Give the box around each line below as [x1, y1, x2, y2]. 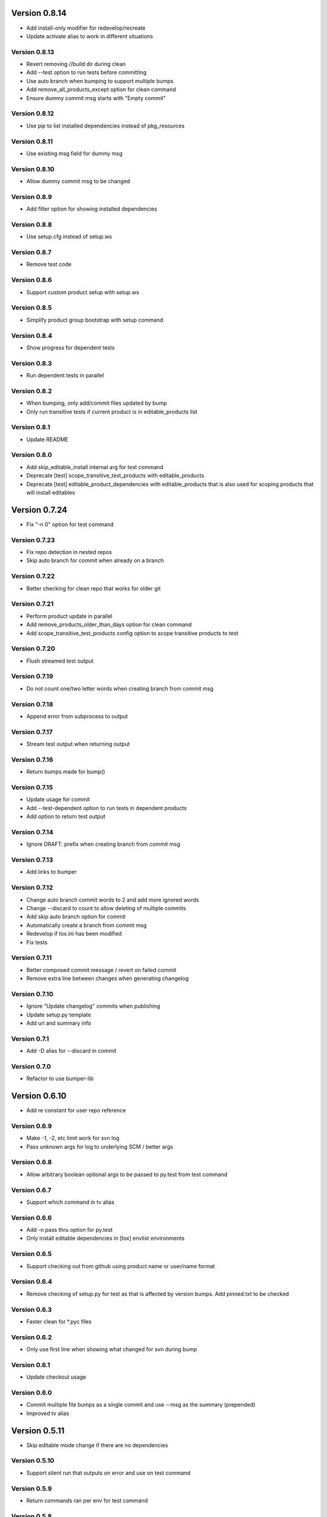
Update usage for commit [26, 796, 90, 803]
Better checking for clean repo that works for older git [26, 584, 161, 592]
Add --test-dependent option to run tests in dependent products [26, 804, 187, 811]
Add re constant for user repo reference [26, 1107, 127, 1114]
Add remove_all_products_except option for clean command [26, 86, 176, 93]
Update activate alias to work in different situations [26, 32, 153, 39]
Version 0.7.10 [11, 990, 54, 998]
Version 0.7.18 [11, 700, 54, 708]
